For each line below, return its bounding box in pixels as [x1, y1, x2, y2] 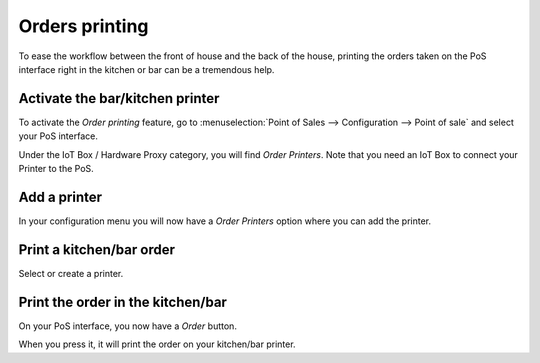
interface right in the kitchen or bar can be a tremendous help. [18, 63, 275, 75]
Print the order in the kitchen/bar [18, 293, 227, 310]
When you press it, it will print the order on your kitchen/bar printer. [18, 338, 296, 350]
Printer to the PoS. [18, 163, 94, 175]
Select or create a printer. [18, 267, 124, 279]
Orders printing [18, 15, 149, 37]
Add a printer [18, 188, 103, 205]
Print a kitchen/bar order [18, 241, 175, 258]
